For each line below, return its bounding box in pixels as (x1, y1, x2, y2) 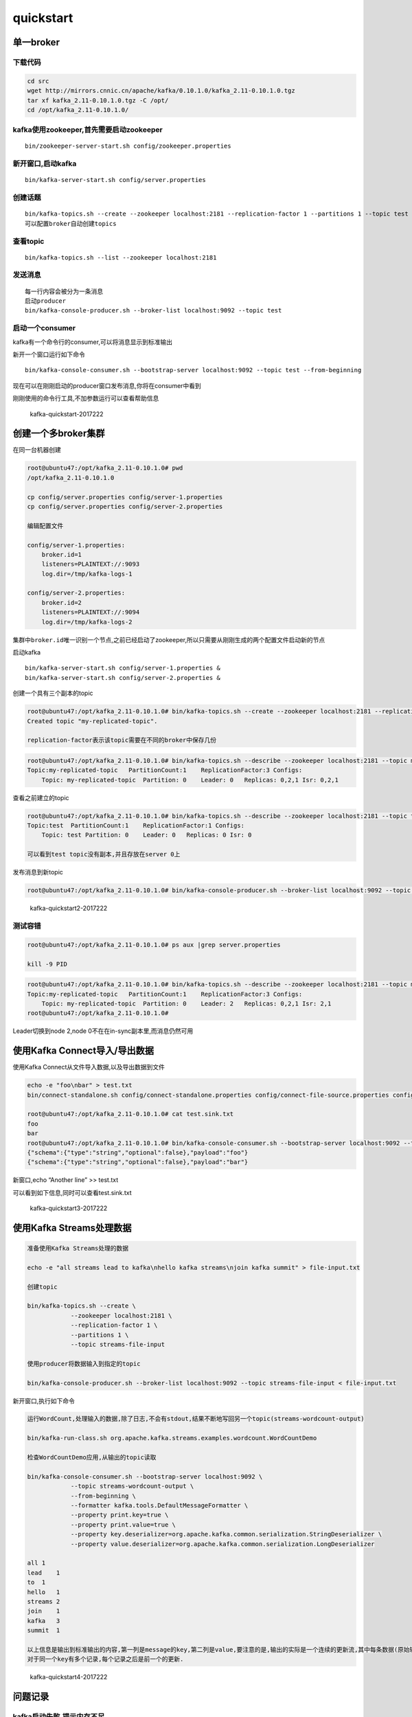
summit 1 (27, 1626, 60, 1635)
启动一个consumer (12, 323, 76, 333)
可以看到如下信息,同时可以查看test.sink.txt (12, 1188, 132, 1196)
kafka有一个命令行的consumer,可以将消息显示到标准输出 (12, 337, 173, 346)
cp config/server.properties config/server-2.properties (27, 502, 223, 510)
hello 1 (27, 1588, 60, 1596)
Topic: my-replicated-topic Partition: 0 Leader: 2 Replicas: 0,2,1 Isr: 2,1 (41, 999, 332, 1008)
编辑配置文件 (27, 522, 64, 530)
